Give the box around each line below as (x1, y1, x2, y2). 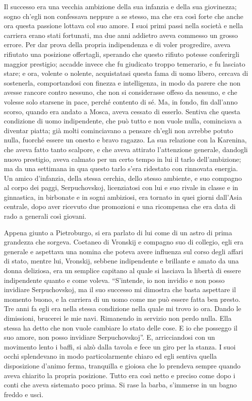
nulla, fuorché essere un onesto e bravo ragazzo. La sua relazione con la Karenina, (4, 135, 247, 145)
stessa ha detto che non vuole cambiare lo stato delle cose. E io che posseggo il (4, 322, 237, 332)
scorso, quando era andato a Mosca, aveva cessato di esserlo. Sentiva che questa (4, 106, 240, 116)
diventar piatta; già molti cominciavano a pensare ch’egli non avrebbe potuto (4, 125, 233, 135)
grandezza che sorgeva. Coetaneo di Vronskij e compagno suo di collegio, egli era (4, 237, 244, 247)
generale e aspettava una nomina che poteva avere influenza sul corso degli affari (4, 246, 243, 256)
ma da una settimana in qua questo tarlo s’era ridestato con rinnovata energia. (4, 163, 238, 174)
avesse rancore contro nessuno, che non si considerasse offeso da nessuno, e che (4, 87, 237, 97)
